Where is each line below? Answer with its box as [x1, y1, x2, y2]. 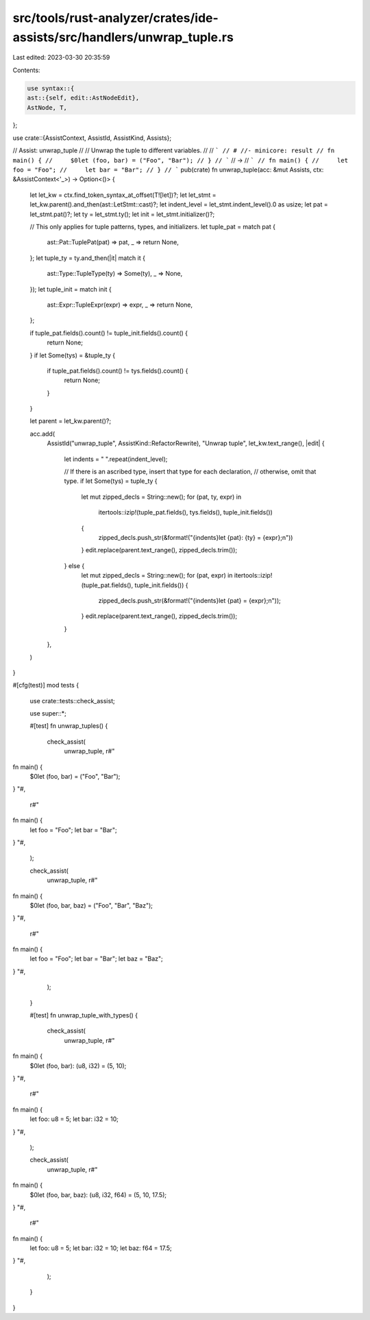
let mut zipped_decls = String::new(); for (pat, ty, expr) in [81, 493, 242, 501]
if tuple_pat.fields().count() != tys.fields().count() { [47, 366, 188, 375]
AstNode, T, [27, 104, 68, 111]
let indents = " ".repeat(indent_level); [64, 455, 168, 463]
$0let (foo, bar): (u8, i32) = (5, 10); [29, 1061, 127, 1070]
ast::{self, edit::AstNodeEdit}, [27, 94, 140, 102]
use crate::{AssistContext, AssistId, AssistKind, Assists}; [12, 134, 171, 142]
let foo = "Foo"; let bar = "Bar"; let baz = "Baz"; [29, 954, 164, 963]
